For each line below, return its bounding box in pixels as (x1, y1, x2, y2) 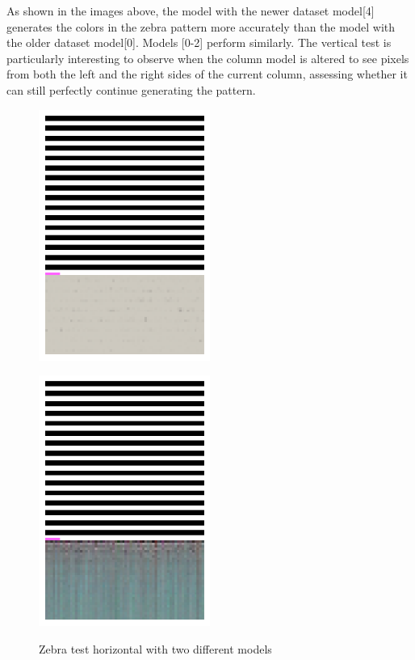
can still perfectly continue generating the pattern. (6, 81, 256, 98)
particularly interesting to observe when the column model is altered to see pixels (6, 49, 409, 66)
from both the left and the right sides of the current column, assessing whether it (6, 66, 408, 82)
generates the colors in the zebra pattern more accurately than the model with (6, 18, 396, 35)
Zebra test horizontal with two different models (39, 640, 272, 657)
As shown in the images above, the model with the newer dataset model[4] (6, 2, 375, 19)
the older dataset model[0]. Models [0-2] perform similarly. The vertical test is (6, 34, 392, 51)
